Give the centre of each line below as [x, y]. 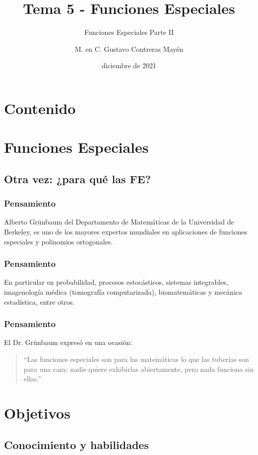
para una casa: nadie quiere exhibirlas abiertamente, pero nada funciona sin [139, 369]
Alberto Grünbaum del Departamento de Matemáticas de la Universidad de [119, 222]
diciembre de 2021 [129, 65]
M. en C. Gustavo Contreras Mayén [129, 49]
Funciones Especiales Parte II [129, 32]
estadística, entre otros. [39, 301]
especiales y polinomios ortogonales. [59, 241]
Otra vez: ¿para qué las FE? [77, 178]
